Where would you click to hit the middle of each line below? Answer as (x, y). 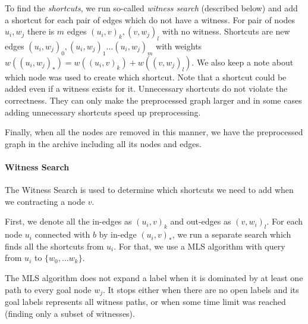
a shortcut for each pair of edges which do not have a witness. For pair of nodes (150, 19)
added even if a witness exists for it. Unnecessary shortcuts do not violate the (146, 88)
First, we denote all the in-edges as (68, 221)
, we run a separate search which (232, 234)
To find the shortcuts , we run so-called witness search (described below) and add (151, 8)
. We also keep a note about (243, 62)
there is (41, 31)
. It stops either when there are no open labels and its (201, 289)
